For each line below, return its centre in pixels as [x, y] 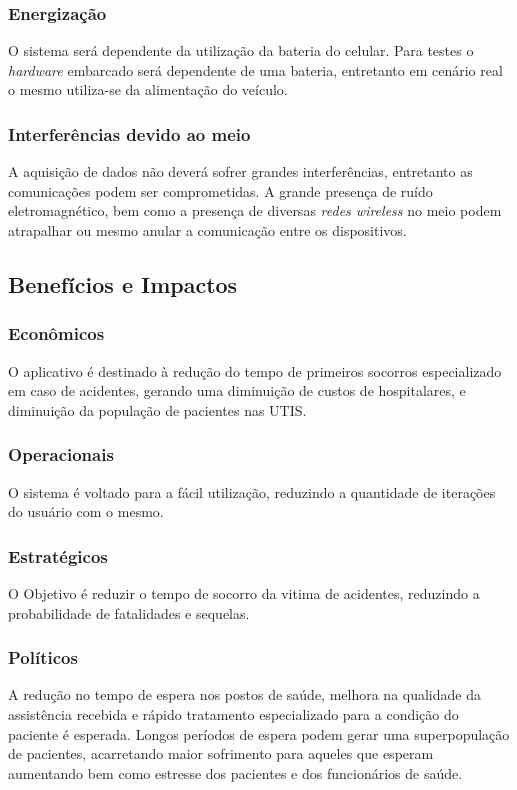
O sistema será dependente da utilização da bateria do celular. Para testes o [241, 50]
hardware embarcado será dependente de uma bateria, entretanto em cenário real [255, 69]
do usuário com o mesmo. [86, 511]
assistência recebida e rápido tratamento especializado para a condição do [233, 714]
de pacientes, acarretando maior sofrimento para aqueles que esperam [221, 753]
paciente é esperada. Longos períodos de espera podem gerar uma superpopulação [259, 733]
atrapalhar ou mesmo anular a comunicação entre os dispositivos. [207, 230]
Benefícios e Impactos [123, 283]
